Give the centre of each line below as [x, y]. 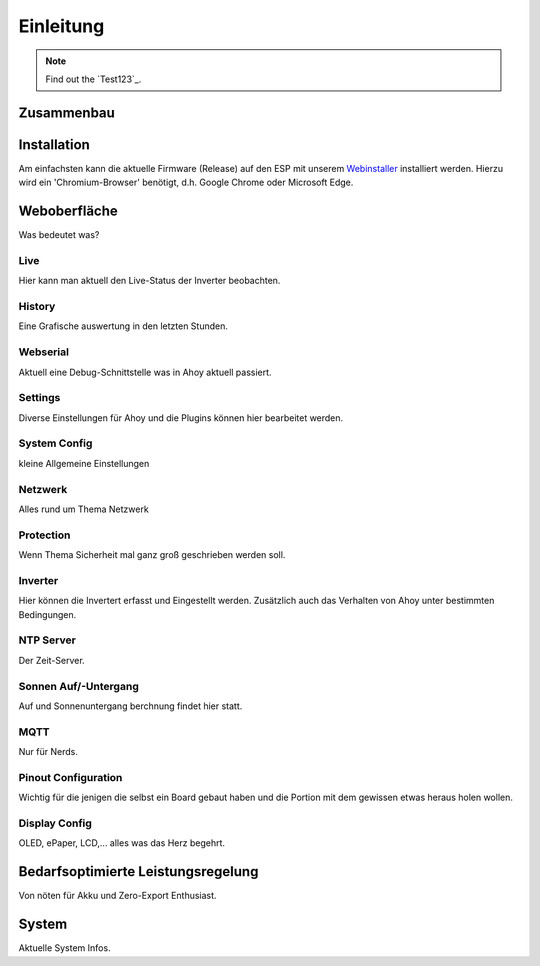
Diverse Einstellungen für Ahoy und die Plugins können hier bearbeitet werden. [181, 417]
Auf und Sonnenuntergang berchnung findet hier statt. [130, 706]
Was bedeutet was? [59, 235]
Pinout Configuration [70, 777]
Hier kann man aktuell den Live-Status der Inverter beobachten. [149, 281]
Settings [39, 398]
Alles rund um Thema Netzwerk [83, 509]
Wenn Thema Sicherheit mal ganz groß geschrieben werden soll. [152, 555]
